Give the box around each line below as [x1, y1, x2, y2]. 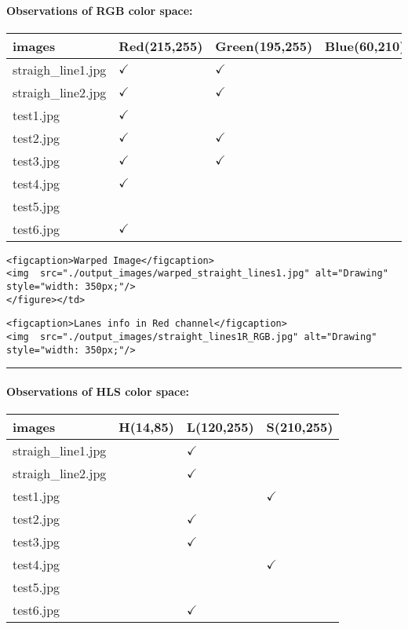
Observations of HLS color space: [6, 382, 190, 399]
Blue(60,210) [325, 36, 406, 55]
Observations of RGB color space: [6, 2, 193, 18]
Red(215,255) [118, 36, 203, 55]
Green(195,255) [215, 36, 313, 55]
